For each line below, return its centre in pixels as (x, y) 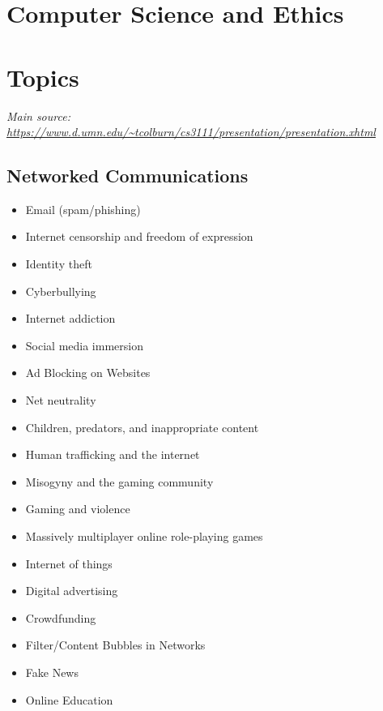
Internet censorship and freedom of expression (139, 236)
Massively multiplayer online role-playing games (144, 536)
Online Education (69, 699)
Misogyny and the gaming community (119, 481)
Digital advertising (72, 591)
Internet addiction (70, 318)
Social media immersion (84, 345)
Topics (43, 77)
